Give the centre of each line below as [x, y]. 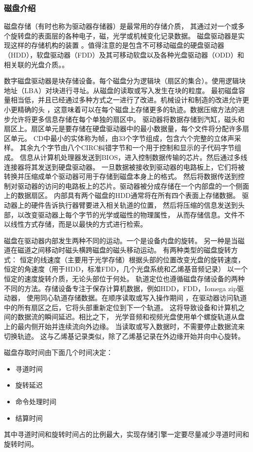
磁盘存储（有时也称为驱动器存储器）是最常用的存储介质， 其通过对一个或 [121, 26]
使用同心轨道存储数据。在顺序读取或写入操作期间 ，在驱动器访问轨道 [137, 298]
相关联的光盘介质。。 [36, 64]
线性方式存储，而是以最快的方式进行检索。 [79, 224]
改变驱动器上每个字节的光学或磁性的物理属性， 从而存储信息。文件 [131, 214]
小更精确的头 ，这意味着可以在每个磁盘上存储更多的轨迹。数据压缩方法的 [121, 109]
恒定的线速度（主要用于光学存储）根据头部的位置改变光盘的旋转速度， [132, 259]
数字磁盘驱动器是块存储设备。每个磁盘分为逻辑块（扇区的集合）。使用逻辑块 [125, 81]
